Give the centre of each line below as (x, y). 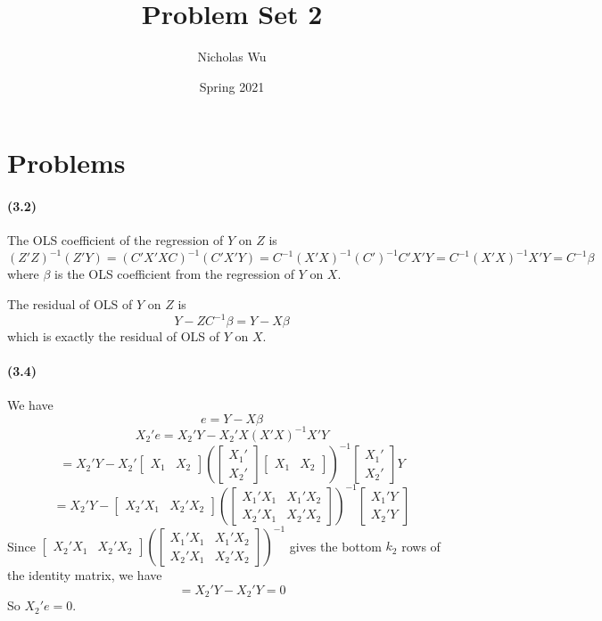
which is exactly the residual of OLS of (113, 336)
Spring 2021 (232, 86)
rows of (421, 546)
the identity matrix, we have (85, 575)
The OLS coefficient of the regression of (115, 240)
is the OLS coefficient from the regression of (174, 274)
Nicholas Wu (232, 57)
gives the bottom (335, 546)
